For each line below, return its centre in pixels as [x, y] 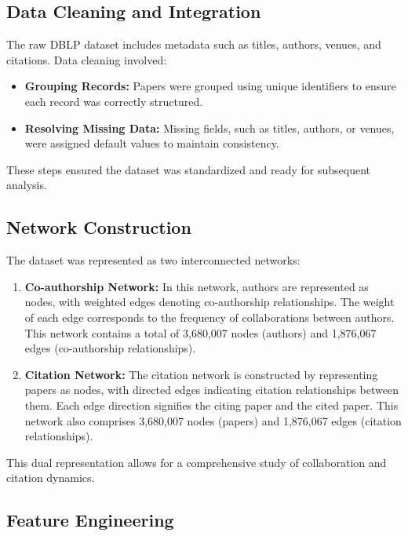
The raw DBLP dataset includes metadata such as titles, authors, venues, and [194, 44]
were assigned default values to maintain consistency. [152, 143]
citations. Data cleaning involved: [87, 59]
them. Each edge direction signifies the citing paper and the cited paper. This [211, 405]
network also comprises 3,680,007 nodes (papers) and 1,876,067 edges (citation [213, 420]
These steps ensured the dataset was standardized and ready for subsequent [188, 169]
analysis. [27, 185]
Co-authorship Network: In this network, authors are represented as [197, 286]
